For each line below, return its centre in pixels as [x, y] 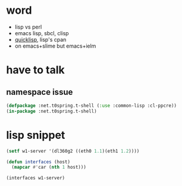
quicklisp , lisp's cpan [40, 39]
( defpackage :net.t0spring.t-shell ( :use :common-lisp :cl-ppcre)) [92, 106]
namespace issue [40, 92]
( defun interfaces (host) [38, 162]
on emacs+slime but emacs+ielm [55, 46]
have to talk [36, 70]
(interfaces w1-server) [36, 178]
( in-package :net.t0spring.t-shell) [51, 111]
